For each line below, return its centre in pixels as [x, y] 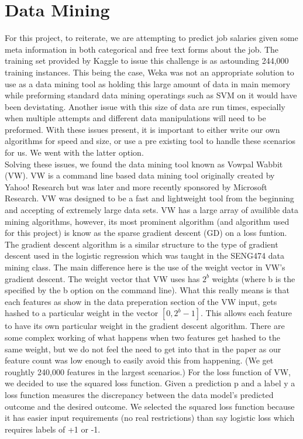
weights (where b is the [254, 278]
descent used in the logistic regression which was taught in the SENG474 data [144, 255]
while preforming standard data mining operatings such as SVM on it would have [151, 95]
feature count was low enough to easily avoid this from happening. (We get [139, 360]
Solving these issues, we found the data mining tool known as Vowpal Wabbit [144, 164]
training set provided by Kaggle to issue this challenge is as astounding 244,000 [147, 61]
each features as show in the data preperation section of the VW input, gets [141, 301]
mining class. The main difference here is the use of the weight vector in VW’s [145, 267]
